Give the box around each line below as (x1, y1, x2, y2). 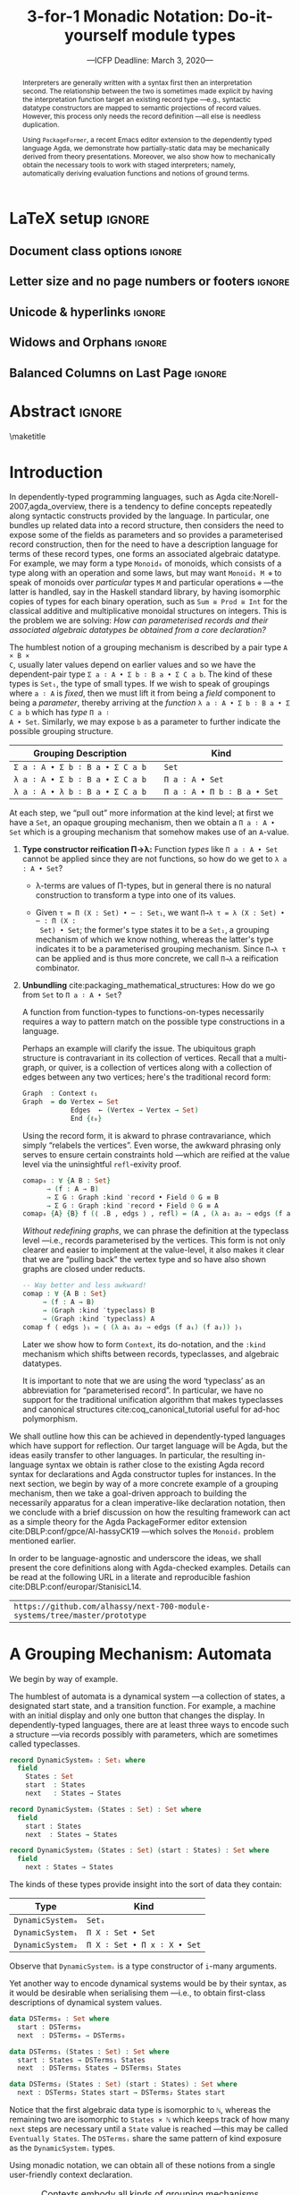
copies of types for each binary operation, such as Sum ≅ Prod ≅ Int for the (9, 596, 288, 607)
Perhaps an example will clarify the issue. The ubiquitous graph (21, 1043, 256, 1054)
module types (130, 25, 237, 46)
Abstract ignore (9, 401, 122, 422)
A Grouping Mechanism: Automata (9, 1644, 272, 1664)
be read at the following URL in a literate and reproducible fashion (9, 1571, 251, 1582)
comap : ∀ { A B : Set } (21, 1289, 107, 1299)
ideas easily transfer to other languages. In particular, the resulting (9, 1449, 254, 1460)
